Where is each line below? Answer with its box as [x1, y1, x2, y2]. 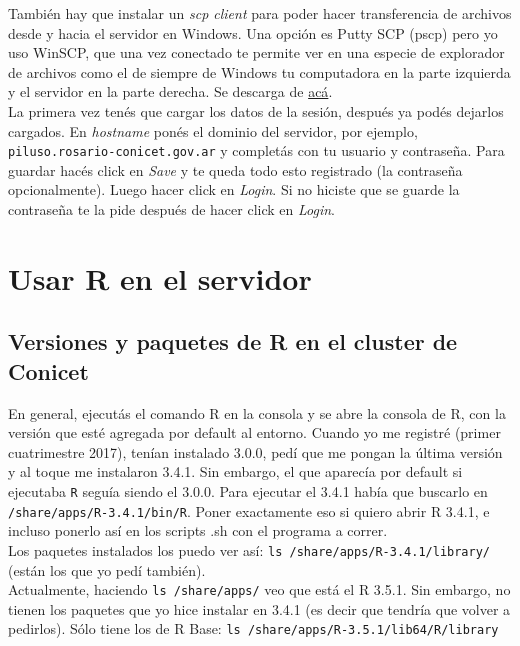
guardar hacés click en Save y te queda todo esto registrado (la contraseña [8, 159, 463, 180]
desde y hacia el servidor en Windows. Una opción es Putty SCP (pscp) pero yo [8, 22, 498, 43]
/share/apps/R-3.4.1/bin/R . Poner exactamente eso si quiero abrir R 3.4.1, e [8, 500, 490, 521]
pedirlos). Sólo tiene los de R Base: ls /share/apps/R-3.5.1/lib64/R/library [8, 618, 499, 639]
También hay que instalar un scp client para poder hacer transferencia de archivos [8, 3, 512, 23]
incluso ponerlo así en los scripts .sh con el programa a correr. [8, 520, 388, 541]
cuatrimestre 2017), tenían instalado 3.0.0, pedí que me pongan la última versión [8, 441, 503, 462]
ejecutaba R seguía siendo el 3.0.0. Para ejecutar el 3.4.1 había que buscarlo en [8, 480, 488, 501]
